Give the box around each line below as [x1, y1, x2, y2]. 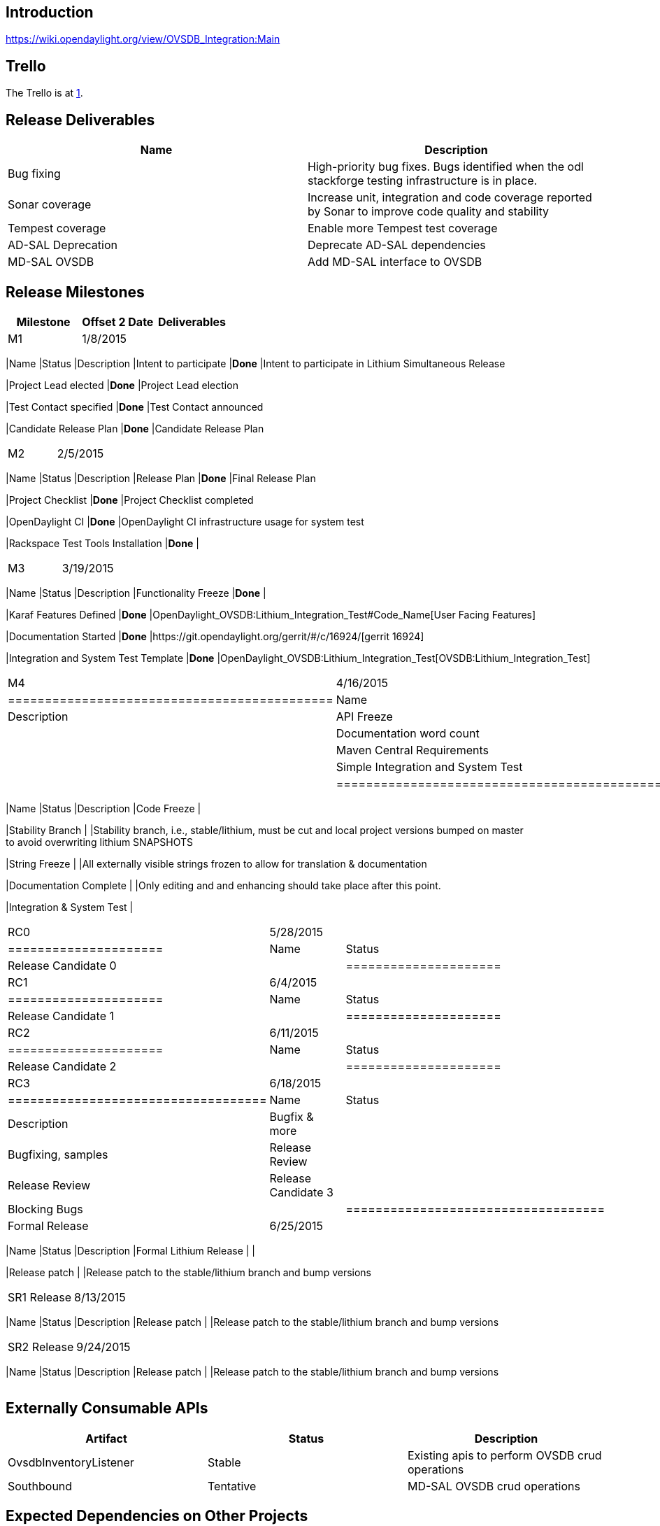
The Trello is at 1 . [6, 87, 83, 99]
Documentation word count [336, 726, 480, 740]
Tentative [207, 1478, 257, 1493]
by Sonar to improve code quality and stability [308, 204, 550, 219]
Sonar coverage [8, 197, 92, 212]
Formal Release [8, 1218, 89, 1233]
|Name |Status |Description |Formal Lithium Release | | [6, 1244, 256, 1257]
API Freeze [336, 709, 393, 723]
